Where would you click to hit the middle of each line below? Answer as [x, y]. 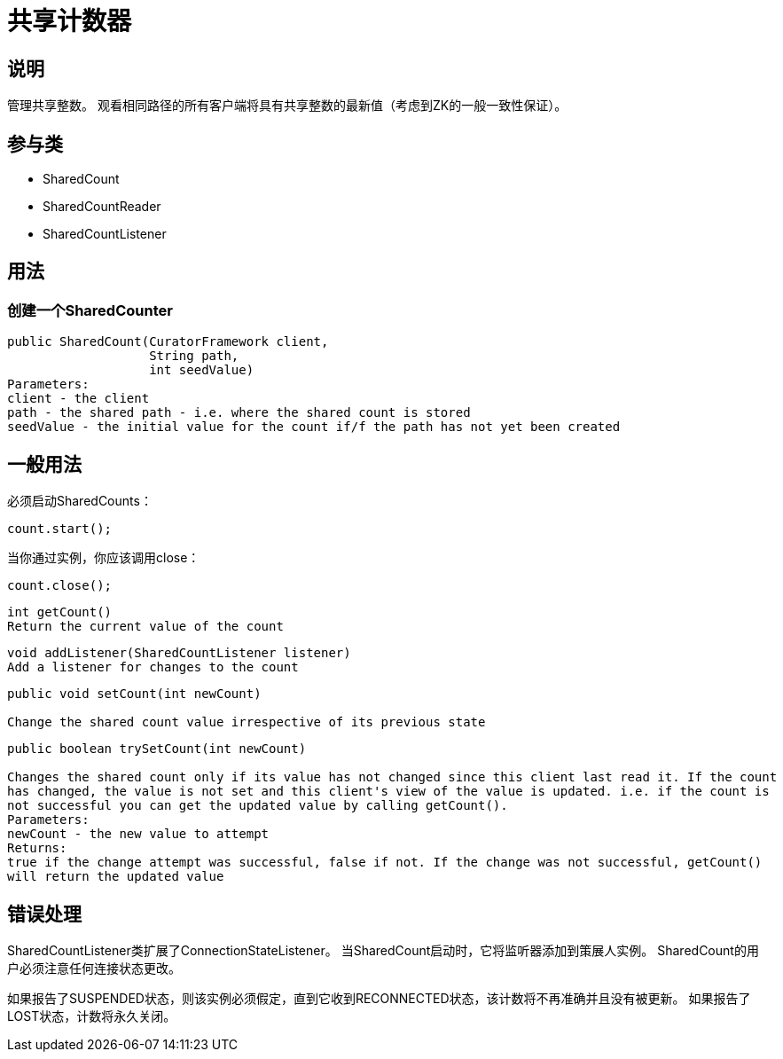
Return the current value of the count [145, 627]
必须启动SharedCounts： [80, 501]
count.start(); [60, 529]
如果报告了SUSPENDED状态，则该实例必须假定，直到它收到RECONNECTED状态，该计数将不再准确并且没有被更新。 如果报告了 [379, 998]
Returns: [37, 848]
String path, [194, 356]
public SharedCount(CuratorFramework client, [168, 342]
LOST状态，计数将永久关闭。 [92, 1016]
